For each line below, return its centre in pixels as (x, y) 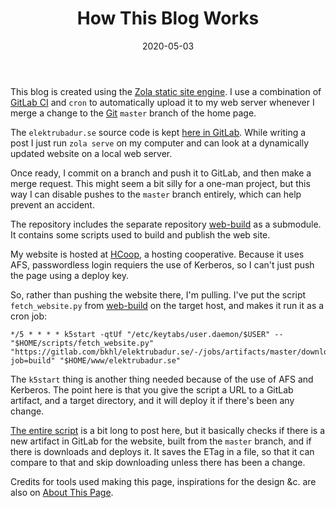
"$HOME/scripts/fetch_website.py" (82, 343)
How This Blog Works (168, 18)
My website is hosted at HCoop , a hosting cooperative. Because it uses (157, 254)
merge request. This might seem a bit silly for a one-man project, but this (160, 183)
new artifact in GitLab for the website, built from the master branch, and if (161, 441)
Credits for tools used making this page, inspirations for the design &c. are (163, 481)
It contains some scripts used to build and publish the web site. (140, 234)
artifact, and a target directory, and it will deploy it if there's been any (152, 400)
